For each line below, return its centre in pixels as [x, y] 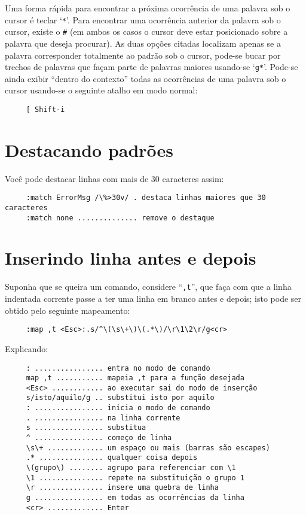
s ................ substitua [86, 428]
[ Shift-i [45, 109]
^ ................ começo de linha [99, 438]
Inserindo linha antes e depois [131, 258]
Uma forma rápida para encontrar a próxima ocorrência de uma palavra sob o [148, 8]
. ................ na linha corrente [103, 418]
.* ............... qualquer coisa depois [112, 458]
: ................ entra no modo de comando [118, 368]
